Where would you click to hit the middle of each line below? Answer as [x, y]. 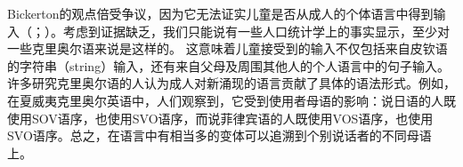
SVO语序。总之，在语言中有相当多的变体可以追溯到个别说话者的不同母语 [219, 135]
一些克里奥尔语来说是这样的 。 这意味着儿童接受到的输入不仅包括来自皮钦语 [227, 48]
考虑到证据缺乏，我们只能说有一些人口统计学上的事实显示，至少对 [256, 31]
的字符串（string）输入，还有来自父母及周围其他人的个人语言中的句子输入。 [229, 65]
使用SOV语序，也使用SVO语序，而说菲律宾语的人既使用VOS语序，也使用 [220, 118]
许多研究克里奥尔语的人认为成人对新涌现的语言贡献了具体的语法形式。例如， [231, 83]
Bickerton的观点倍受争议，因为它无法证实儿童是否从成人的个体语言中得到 [220, 13]
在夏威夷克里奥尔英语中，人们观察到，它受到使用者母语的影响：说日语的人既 [231, 100]
